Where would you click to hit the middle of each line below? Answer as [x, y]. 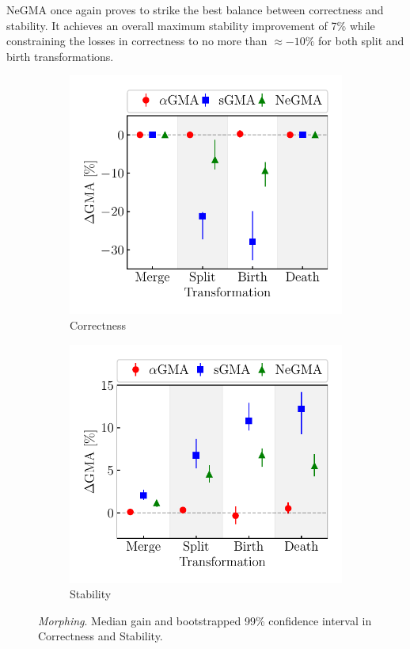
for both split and [361, 41]
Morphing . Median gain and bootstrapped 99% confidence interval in [205, 620]
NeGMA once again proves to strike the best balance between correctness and [195, 10]
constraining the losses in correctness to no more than [137, 41]
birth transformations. [60, 56]
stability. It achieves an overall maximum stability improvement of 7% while [191, 25]
